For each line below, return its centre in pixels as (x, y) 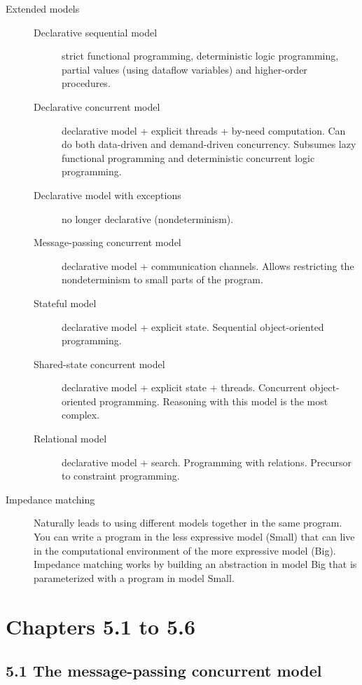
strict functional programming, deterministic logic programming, (200, 56)
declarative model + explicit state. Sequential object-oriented (193, 326)
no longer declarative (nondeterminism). (148, 218)
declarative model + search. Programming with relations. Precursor (207, 462)
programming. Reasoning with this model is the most (214, 401)
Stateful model (65, 303)
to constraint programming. (121, 476)
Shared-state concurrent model (99, 364)
